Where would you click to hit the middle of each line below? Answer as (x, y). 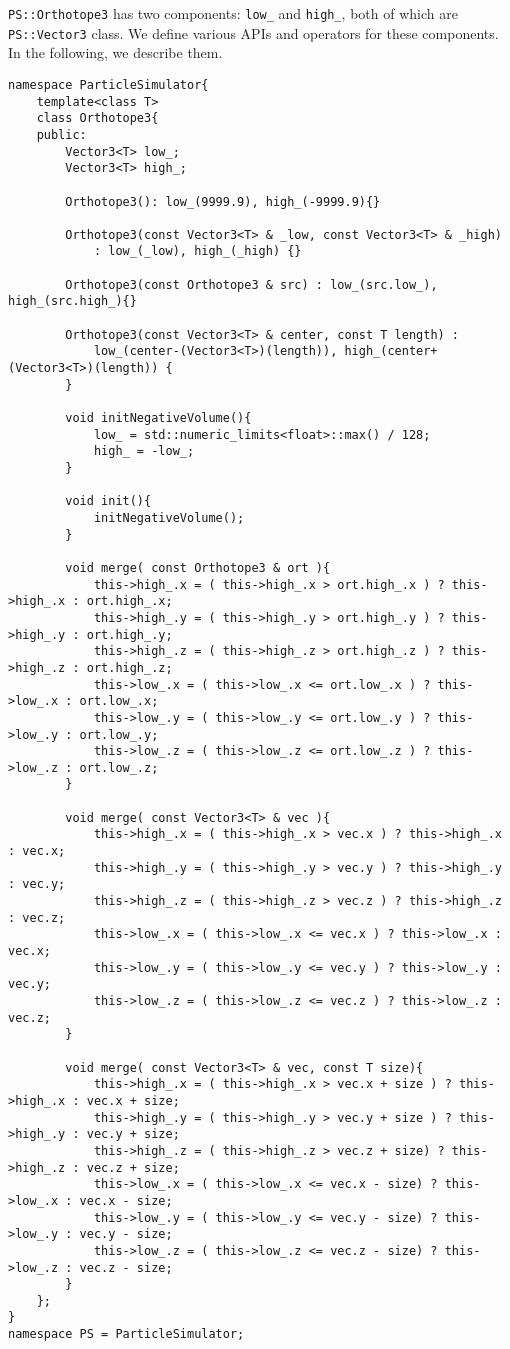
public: (61, 134)
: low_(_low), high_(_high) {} (197, 251)
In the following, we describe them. (115, 52)
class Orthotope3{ (97, 118)
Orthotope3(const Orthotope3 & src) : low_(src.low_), (251, 284)
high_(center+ (391, 351)
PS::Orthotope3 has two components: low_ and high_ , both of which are (233, 13)
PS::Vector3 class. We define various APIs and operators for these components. (253, 32)
